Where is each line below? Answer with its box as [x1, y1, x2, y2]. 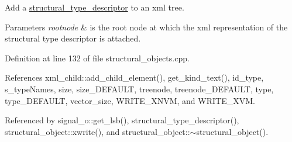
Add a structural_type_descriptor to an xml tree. [5, 1, 184, 13]
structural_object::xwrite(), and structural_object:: [5, 125, 190, 137]
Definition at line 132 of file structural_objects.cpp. [5, 51, 190, 64]
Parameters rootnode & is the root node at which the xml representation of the [5, 20, 288, 33]
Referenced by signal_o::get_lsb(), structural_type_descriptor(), [5, 114, 239, 126]
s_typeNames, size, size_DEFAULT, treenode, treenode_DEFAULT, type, [5, 82, 274, 95]
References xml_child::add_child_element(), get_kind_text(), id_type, [5, 71, 264, 84]
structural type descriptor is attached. [5, 32, 141, 44]
